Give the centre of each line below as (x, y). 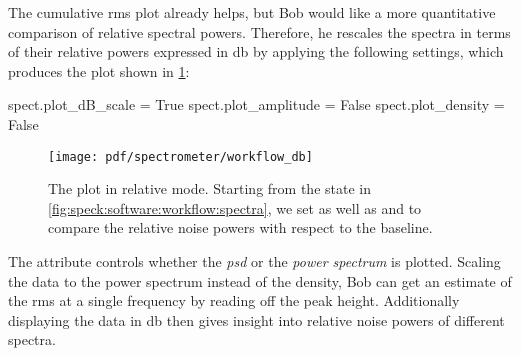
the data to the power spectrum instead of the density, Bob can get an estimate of (260, 280)
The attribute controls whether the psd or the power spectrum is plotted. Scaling (254, 261)
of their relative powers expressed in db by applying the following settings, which (256, 51)
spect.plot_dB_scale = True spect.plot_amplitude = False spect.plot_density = (256, 104)
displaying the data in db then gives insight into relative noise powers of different (256, 319)
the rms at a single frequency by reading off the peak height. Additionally (234, 300)
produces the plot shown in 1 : (99, 70)
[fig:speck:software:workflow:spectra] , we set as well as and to (235, 207)
